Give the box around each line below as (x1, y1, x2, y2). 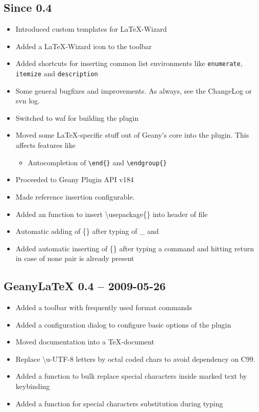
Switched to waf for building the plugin (15, 112, 139, 123)
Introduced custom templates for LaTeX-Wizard (15, 24, 167, 34)
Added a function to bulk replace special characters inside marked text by (15, 371, 247, 381)
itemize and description (15, 68, 98, 79)
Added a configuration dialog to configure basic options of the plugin (15, 319, 231, 330)
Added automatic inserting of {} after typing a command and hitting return (15, 243, 254, 253)
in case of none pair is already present (15, 253, 134, 264)
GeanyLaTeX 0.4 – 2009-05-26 (4, 278, 166, 294)
